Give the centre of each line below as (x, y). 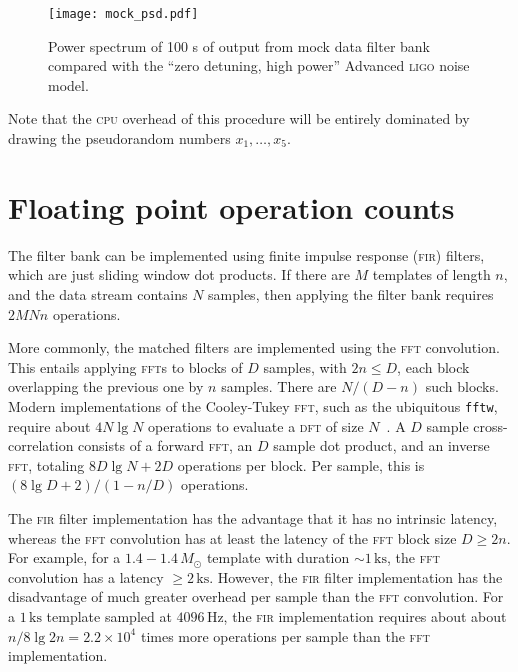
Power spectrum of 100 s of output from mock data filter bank (239, 45)
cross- (490, 425)
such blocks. (462, 386)
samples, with (305, 366)
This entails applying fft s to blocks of (125, 366)
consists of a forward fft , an (165, 445)
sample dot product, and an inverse (381, 445)
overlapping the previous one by (106, 386)
